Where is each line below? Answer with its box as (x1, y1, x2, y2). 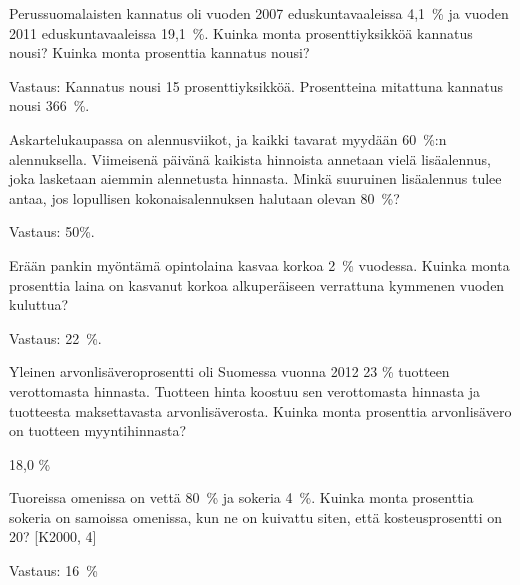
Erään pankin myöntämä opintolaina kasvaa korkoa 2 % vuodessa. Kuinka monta (9, 254, 510, 275)
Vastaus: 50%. (9, 221, 95, 242)
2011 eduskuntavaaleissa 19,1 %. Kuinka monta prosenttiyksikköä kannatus (9, 22, 473, 43)
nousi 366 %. (9, 95, 90, 116)
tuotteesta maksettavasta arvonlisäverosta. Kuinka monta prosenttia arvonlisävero (9, 400, 512, 421)
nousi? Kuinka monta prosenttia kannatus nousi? (9, 42, 310, 63)
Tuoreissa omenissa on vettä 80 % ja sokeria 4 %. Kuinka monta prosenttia (9, 487, 474, 508)
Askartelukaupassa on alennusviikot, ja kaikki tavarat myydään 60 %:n (9, 128, 447, 149)
